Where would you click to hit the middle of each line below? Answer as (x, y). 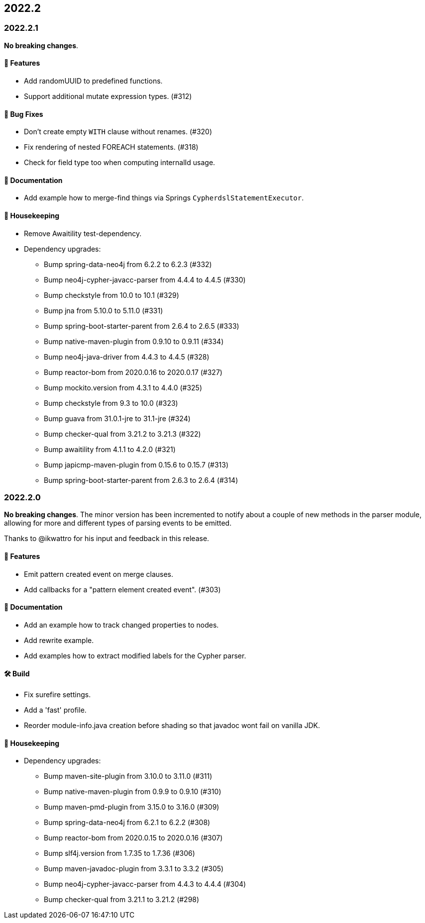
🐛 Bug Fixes (24, 114)
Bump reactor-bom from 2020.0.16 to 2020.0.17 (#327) (133, 372)
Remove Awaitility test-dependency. (83, 233)
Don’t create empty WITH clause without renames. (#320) (118, 132)
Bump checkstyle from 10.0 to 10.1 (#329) (111, 295)
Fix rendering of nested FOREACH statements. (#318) (111, 147)
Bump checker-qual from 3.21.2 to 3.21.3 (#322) (122, 434)
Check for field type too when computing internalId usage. (120, 163)
